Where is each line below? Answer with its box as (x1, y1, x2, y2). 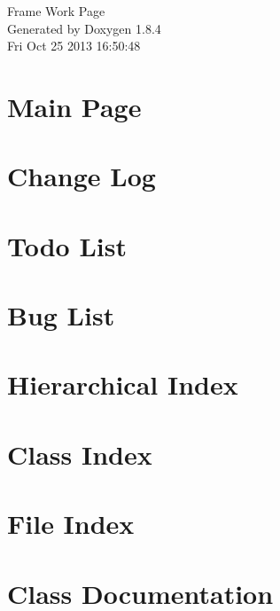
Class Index (7, 435, 152, 472)
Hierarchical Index (7, 366, 238, 403)
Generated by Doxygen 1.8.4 (7, 19, 161, 37)
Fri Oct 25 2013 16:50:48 (7, 36, 141, 55)
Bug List (7, 297, 115, 333)
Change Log (7, 158, 156, 194)
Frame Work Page (7, 2, 105, 20)
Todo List (7, 227, 127, 263)
